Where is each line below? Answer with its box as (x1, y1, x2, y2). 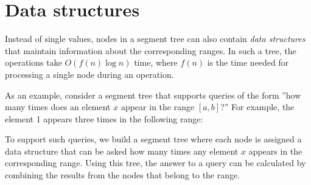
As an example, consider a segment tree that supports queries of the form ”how (5, 88, 301, 101)
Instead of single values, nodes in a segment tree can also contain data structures (5, 32, 306, 45)
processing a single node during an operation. (5, 68, 174, 80)
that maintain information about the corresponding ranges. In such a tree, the (5, 44, 296, 57)
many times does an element (5, 100, 111, 113)
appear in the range (121, 100, 195, 113)
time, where (134, 56, 178, 69)
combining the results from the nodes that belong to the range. (5, 169, 240, 181)
